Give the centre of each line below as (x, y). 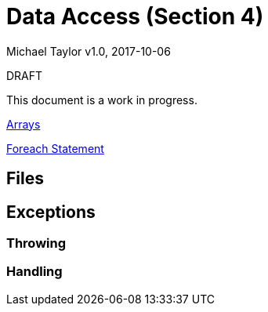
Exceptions (51, 212)
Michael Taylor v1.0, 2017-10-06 (89, 51)
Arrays (24, 124)
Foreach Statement (55, 148)
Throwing (36, 243)
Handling (34, 272)
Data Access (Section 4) (135, 16)
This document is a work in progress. (102, 100)
